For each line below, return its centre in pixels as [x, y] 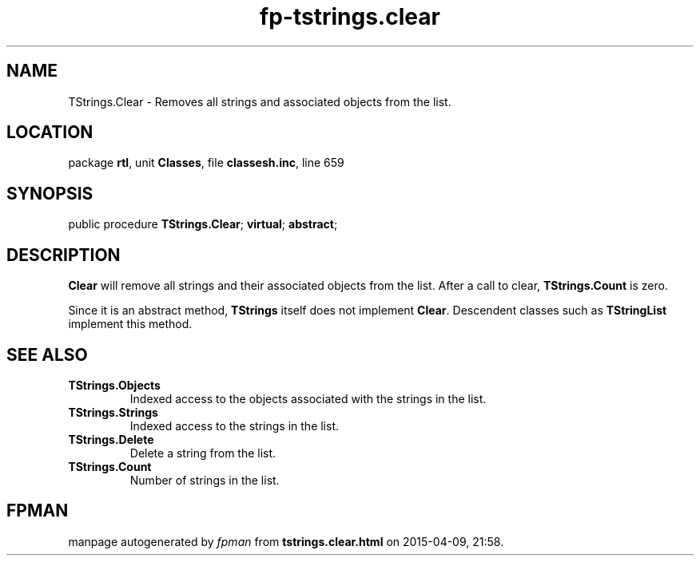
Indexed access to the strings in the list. [235, 425]
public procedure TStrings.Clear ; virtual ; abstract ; [203, 224]
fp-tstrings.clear [350, 17]
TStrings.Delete [111, 439]
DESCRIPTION [64, 255]
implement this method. [130, 324]
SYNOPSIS [50, 193]
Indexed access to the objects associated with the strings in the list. [308, 398]
